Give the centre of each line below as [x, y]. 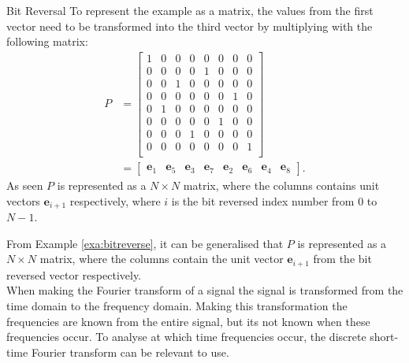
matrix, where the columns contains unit [281, 185]
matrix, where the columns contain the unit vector [162, 259]
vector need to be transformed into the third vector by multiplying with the [190, 26]
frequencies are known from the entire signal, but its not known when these [188, 321]
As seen [25, 185]
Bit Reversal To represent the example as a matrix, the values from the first [190, 10]
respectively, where [115, 200]
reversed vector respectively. [74, 274]
